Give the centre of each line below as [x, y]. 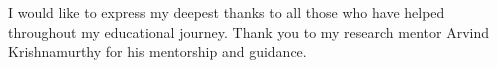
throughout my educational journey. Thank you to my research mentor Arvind [249, 31]
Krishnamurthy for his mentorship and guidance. [157, 51]
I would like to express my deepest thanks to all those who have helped [226, 12]
